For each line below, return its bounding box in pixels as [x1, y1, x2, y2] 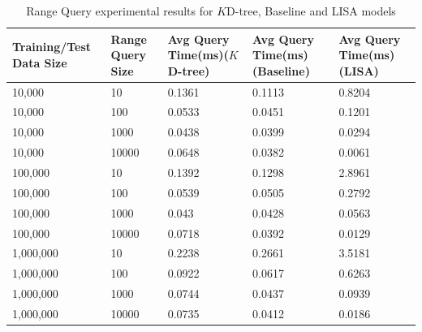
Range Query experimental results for [26, 2, 213, 19]
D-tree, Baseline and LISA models [226, 2, 396, 19]
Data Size [12, 54, 67, 71]
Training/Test [12, 38, 92, 55]
